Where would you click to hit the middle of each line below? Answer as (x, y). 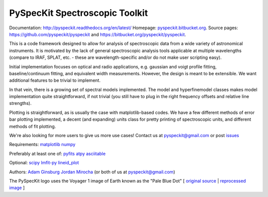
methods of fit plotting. (33, 126)
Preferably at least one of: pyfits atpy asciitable (58, 153)
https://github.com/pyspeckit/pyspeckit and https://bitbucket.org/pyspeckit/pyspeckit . (98, 34)
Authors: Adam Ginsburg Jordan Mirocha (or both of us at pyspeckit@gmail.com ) (92, 172)
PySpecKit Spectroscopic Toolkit (79, 13)
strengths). (20, 103)
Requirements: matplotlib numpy (42, 145)
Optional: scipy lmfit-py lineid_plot (44, 163)
